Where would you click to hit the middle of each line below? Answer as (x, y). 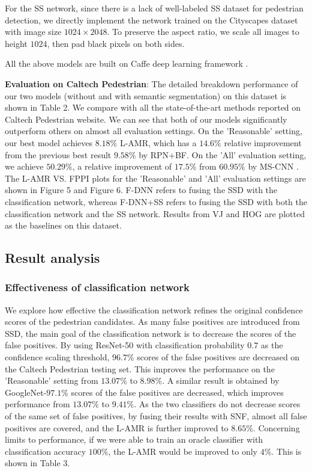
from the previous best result (58, 154)
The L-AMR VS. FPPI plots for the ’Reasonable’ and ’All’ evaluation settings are (155, 178)
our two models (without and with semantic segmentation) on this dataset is (146, 95)
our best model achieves (49, 142)
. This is (286, 451)
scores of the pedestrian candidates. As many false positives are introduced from (152, 322)
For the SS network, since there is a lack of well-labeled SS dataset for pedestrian (154, 8)
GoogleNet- (26, 392)
